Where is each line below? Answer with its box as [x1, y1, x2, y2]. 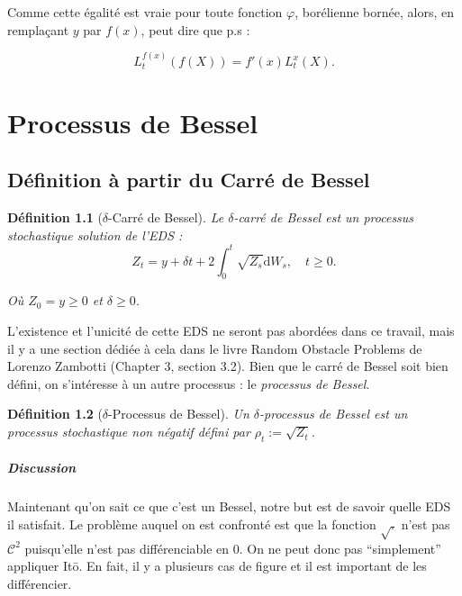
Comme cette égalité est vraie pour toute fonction [7, 3, 283, 21]
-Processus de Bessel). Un [108, 404, 249, 423]
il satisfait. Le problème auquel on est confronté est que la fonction [7, 515, 376, 533]
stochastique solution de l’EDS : [7, 225, 183, 244]
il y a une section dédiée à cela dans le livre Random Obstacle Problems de [7, 339, 422, 357]
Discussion [7, 458, 77, 477]
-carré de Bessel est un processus [233, 208, 414, 226]
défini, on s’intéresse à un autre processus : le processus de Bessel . [7, 374, 370, 393]
